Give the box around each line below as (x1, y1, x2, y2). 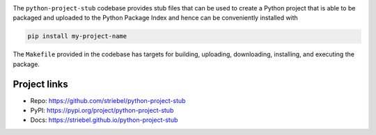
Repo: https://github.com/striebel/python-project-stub (30, 96, 186, 104)
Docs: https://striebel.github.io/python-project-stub (30, 116, 178, 125)
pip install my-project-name (27, 32, 127, 40)
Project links (13, 78, 69, 90)
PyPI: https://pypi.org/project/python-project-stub (30, 106, 174, 115)
